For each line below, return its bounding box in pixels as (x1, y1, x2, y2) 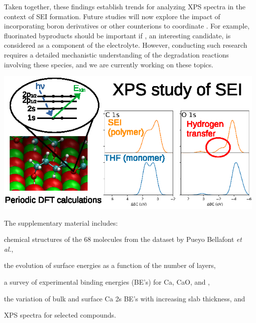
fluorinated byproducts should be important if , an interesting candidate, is (4, 30, 231, 40)
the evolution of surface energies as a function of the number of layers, (4, 260, 216, 270)
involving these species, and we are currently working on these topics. (4, 59, 214, 69)
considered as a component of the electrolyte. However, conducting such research (4, 40, 247, 50)
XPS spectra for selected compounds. (4, 310, 116, 320)
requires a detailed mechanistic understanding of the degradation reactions (4, 49, 229, 59)
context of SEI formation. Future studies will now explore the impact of (4, 11, 221, 21)
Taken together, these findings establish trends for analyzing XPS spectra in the (4, 1, 246, 11)
